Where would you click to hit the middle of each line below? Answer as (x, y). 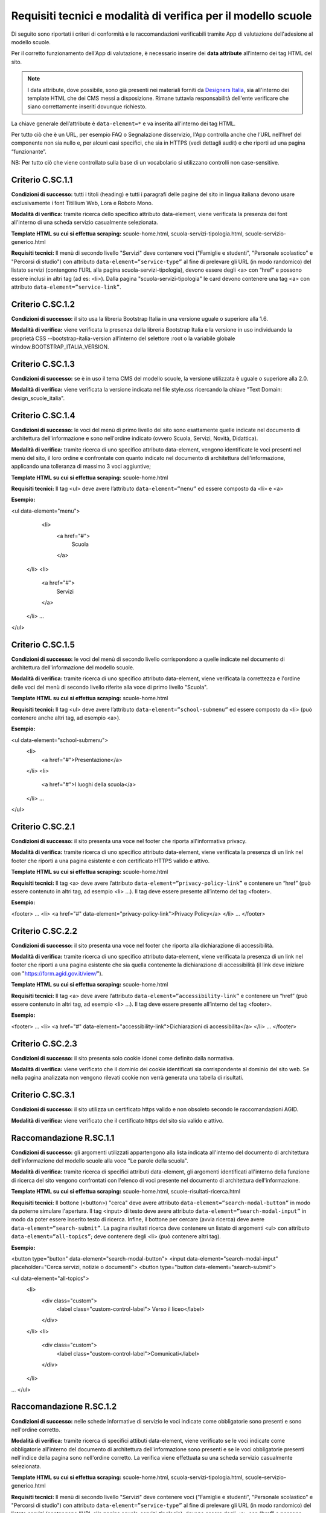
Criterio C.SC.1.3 (43, 364)
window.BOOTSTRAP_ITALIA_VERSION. (60, 347)
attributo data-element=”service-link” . (66, 287)
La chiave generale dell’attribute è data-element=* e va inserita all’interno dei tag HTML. (123, 123)
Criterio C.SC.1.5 (43, 645)
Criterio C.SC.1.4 (43, 415)
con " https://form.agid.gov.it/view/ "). (57, 973)
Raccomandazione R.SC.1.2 (64, 1407)
